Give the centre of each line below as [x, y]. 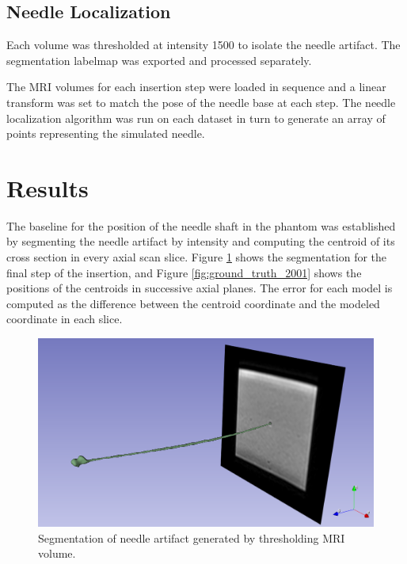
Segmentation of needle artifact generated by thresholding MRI [192, 537]
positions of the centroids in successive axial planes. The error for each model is [200, 288]
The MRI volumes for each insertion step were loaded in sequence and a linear [196, 87]
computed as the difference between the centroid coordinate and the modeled [193, 303]
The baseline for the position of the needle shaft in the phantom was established [201, 225]
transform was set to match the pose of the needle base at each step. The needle [201, 102]
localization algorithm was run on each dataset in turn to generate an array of [196, 118]
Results [48, 187]
